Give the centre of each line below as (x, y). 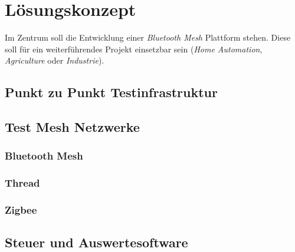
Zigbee (21, 210)
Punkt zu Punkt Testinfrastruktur (111, 92)
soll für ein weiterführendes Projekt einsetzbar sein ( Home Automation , (134, 49)
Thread (22, 183)
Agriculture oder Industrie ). (55, 60)
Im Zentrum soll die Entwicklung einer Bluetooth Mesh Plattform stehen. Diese (148, 37)
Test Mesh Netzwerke (72, 127)
